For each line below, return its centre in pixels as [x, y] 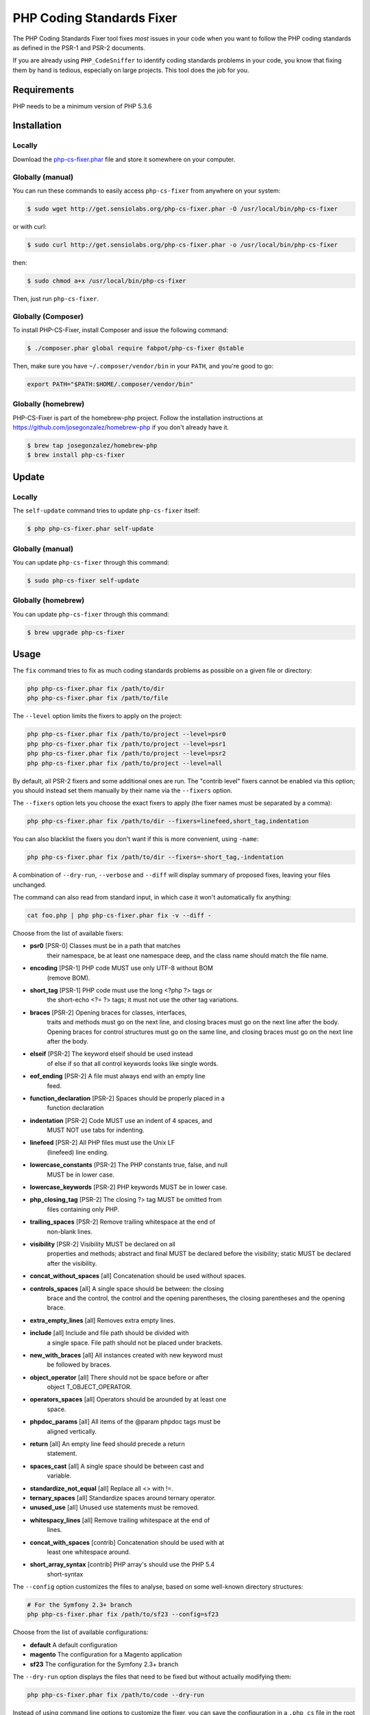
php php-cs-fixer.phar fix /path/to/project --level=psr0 [126, 734]
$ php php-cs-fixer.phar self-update [90, 529]
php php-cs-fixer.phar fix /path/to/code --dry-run [116, 1695]
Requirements [44, 90]
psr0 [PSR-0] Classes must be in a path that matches [105, 946]
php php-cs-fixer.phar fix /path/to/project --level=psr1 [126, 744]
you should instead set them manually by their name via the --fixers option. [123, 790]
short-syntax [65, 1574]
